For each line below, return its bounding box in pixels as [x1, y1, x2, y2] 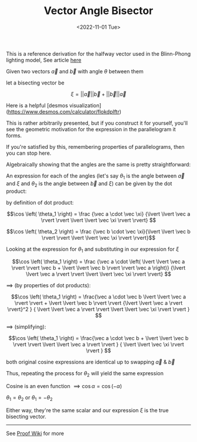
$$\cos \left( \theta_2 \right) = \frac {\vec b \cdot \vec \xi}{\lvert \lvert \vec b [6, 227, 191, 235]
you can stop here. [6, 149, 52, 157]
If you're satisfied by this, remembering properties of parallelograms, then [6, 143, 185, 150]
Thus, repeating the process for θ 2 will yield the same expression [6, 370, 164, 379]
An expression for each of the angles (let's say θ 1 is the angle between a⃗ [6, 172, 185, 181]
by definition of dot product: [6, 199, 74, 206]
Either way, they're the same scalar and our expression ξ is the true [6, 406, 169, 414]
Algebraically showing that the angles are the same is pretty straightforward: [6, 161, 191, 168]
